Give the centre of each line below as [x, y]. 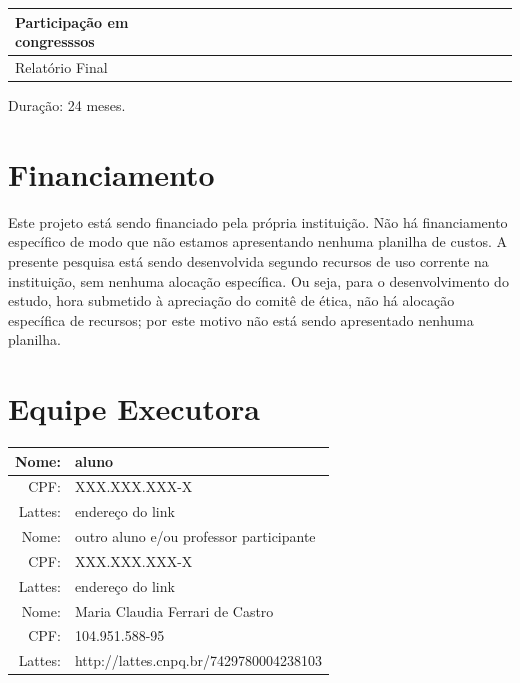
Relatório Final [61, 66]
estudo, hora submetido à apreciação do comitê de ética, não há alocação [231, 300]
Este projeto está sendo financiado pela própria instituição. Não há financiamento [258, 221]
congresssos [55, 41]
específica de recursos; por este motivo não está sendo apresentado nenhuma [241, 319]
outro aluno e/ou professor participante [195, 536]
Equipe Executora [134, 408]
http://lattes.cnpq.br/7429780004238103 [198, 660]
